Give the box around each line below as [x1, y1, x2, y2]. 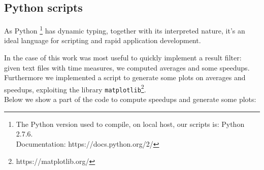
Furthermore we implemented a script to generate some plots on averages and [4, 72, 246, 83]
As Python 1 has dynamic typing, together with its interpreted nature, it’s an [4, 24, 245, 36]
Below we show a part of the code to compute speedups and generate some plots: [4, 94, 256, 105]
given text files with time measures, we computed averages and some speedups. [4, 62, 250, 73]
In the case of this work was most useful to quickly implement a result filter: [4, 52, 242, 63]
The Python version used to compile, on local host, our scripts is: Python [16, 118, 245, 129]
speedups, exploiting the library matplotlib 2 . [4, 82, 146, 94]
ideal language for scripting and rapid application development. [4, 35, 201, 46]
